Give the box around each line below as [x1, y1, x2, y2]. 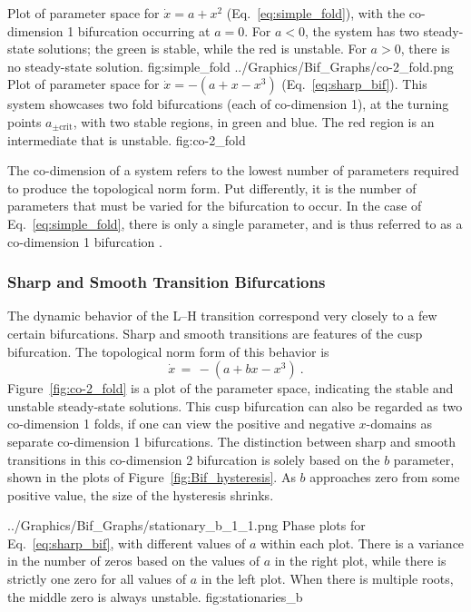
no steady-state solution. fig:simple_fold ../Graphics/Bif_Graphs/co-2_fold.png [7, 56, 454, 75]
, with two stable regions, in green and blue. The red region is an [73, 112, 435, 131]
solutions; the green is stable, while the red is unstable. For [38, 39, 367, 58]
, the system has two [304, 21, 419, 40]
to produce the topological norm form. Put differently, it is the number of [7, 178, 417, 197]
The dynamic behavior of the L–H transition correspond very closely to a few [7, 306, 437, 325]
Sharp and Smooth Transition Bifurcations [7, 271, 326, 293]
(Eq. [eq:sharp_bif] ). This [281, 74, 427, 94]
